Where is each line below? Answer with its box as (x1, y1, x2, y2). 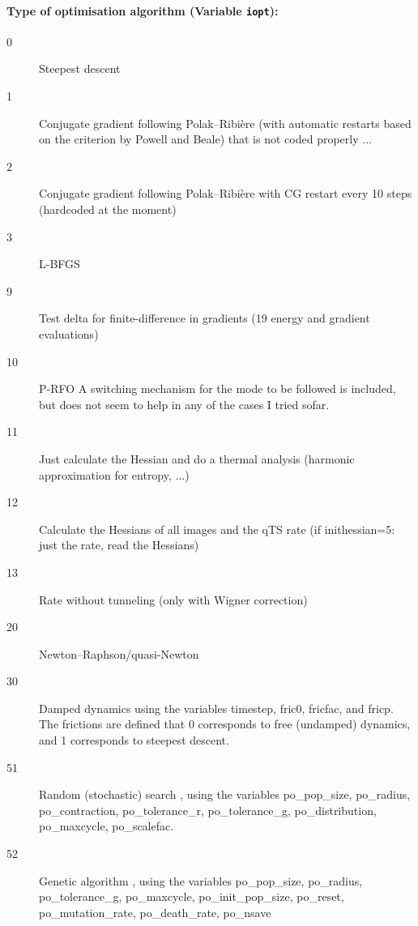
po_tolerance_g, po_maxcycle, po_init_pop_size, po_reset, (39, 888, 344, 905)
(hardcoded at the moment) (39, 201, 177, 218)
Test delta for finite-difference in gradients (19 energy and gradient (39, 309, 370, 326)
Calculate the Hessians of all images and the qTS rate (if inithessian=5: (39, 520, 395, 537)
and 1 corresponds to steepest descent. (39, 732, 229, 749)
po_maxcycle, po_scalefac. (39, 817, 174, 834)
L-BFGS (39, 255, 80, 272)
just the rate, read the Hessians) (39, 536, 199, 553)
